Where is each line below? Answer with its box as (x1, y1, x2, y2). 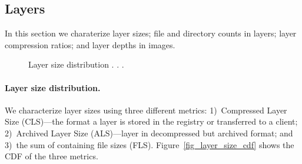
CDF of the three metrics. (5, 150, 98, 162)
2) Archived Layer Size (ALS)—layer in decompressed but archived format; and (5, 126, 293, 139)
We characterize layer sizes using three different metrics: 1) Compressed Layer (5, 103, 287, 116)
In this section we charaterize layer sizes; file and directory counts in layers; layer (5, 27, 297, 39)
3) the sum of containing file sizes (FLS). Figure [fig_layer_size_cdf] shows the (5, 138, 294, 150)
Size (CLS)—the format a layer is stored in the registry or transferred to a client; (5, 115, 298, 128)
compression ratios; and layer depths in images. (5, 38, 175, 51)
